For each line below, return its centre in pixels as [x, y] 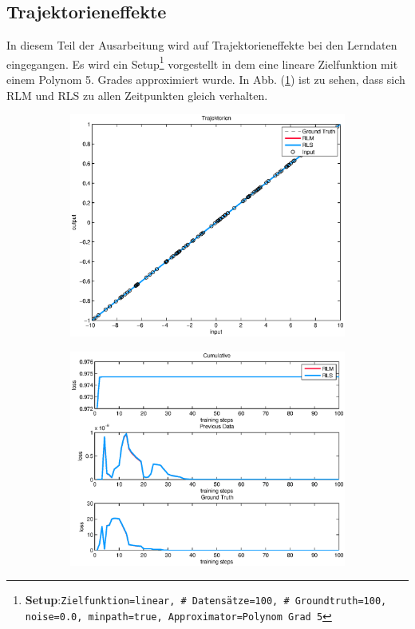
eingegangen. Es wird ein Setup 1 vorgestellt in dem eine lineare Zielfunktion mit [202, 62]
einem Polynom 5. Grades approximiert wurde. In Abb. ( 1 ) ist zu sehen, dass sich [206, 80]
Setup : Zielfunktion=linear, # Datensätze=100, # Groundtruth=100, [206, 600]
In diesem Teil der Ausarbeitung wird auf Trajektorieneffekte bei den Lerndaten [202, 45]
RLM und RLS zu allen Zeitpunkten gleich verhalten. [137, 95]
